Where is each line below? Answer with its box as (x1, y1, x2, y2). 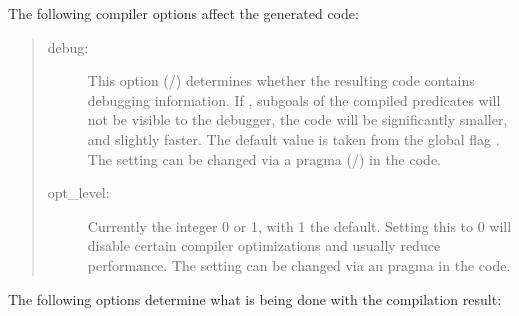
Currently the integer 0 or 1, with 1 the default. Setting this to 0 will (87, 215, 512, 236)
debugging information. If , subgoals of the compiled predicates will (87, 89, 501, 110)
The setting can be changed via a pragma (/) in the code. (87, 148, 442, 169)
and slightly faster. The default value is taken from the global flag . (87, 128, 500, 149)
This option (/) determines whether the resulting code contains (87, 70, 475, 91)
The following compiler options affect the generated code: (8, 3, 359, 23)
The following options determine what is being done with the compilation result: (8, 288, 502, 309)
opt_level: (47, 182, 110, 203)
